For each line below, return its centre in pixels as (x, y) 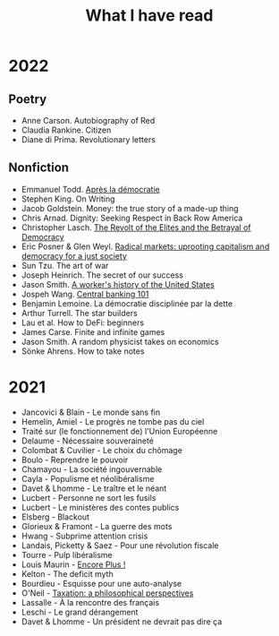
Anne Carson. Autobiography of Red (88, 120)
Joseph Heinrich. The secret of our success (102, 275)
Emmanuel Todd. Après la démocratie (90, 189)
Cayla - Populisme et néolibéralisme (88, 478)
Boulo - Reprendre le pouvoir (75, 460)
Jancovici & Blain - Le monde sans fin (91, 412)
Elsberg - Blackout (55, 517)
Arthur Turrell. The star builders (79, 313)
